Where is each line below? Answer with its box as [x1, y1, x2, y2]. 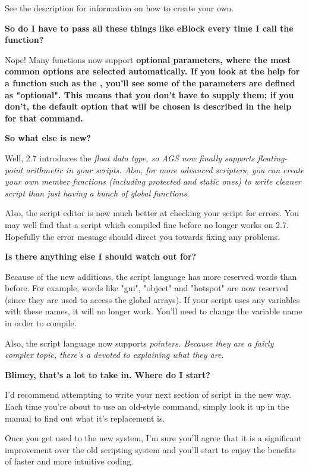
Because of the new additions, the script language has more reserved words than [5, 270, 297, 282]
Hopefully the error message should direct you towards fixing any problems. [5, 230, 280, 242]
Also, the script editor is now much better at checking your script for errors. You [5, 207, 299, 219]
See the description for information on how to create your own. [5, 2, 234, 14]
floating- [257, 151, 288, 164]
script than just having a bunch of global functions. [5, 186, 190, 199]
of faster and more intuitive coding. [5, 455, 134, 467]
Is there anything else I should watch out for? [5, 250, 197, 263]
